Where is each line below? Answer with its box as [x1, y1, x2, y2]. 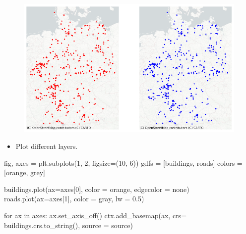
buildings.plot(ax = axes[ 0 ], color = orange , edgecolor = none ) [4, 184, 189, 194]
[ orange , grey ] [4, 167, 45, 178]
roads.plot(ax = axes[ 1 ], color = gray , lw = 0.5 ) [4, 193, 144, 204]
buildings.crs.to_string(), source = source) [4, 220, 133, 230]
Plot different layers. [15, 140, 78, 151]
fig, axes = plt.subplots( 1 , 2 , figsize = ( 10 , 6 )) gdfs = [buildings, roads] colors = [4, 157, 243, 168]
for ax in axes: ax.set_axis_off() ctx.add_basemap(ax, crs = [4, 210, 187, 220]
